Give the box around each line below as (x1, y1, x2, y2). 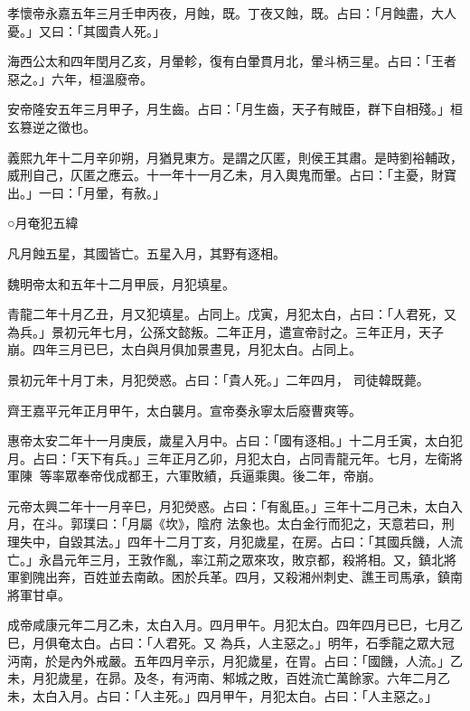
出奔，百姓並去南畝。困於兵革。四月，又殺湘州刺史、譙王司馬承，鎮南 (44, 567, 463, 586)
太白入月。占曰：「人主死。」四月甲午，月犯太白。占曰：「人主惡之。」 (32, 686, 437, 705)
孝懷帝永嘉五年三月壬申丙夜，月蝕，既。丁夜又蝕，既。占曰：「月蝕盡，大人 (7, 4, 456, 22)
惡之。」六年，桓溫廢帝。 (7, 69, 153, 88)
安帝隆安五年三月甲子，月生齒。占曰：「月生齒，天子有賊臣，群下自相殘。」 (7, 99, 450, 118)
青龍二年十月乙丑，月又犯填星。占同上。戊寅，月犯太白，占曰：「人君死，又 (7, 304, 456, 323)
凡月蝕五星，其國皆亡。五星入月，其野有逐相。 (7, 243, 286, 262)
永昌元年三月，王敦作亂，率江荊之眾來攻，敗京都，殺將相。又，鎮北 (38, 549, 444, 568)
